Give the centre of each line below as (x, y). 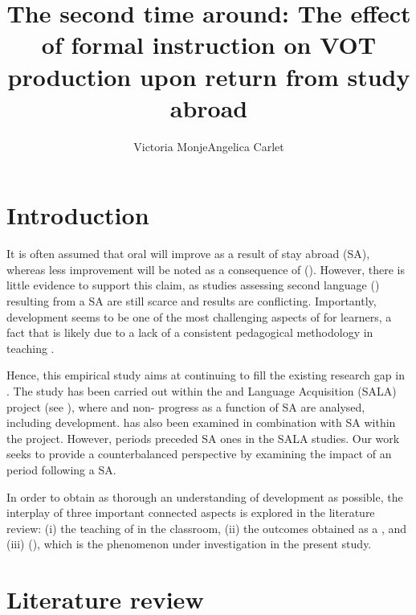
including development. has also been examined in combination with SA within (201, 422)
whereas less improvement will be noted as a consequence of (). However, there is (206, 269)
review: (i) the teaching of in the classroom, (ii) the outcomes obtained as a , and (207, 528)
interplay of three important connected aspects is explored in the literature (191, 512)
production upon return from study (209, 76)
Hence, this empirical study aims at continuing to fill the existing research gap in (206, 375)
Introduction (78, 215)
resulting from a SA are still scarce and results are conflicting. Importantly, (192, 301)
